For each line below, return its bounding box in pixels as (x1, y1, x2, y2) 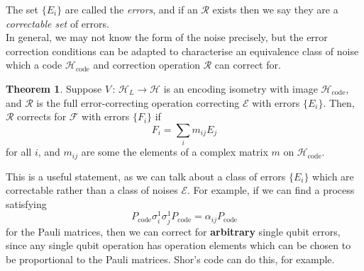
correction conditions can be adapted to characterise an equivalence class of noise (6, 43, 359, 58)
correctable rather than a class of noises (6, 183, 178, 197)
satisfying (6, 196, 47, 211)
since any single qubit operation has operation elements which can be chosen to (6, 238, 351, 253)
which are (312, 168, 354, 183)
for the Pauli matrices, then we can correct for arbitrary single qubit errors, (6, 224, 341, 238)
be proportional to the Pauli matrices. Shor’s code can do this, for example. (6, 251, 335, 266)
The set (6, 2, 38, 16)
